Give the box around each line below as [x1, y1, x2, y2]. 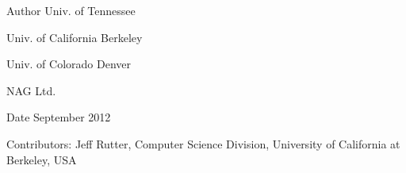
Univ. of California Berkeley [6, 29, 143, 45]
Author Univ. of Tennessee [6, 2, 136, 18]
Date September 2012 [6, 109, 111, 125]
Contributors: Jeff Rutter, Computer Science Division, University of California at [6, 135, 400, 152]
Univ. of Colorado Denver [6, 56, 132, 72]
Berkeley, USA [6, 151, 77, 167]
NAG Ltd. [6, 82, 56, 98]
